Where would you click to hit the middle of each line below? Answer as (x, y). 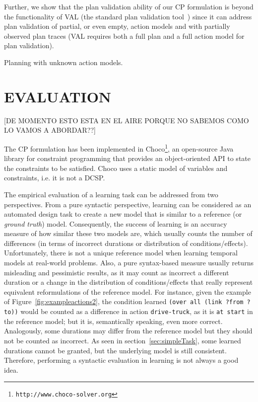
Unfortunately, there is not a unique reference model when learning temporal (121, 253)
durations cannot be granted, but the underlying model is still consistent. (115, 350)
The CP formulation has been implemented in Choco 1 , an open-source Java (119, 148)
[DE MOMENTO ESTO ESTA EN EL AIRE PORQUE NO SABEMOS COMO (127, 120)
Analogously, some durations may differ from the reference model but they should (128, 331)
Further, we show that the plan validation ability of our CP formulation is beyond (129, 6)
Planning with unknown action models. (64, 62)
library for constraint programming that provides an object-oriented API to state (127, 158)
